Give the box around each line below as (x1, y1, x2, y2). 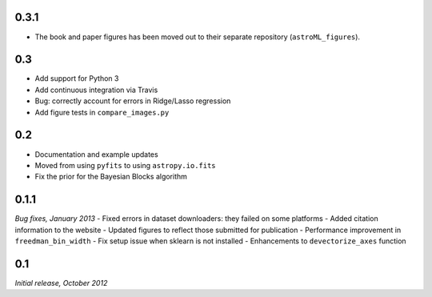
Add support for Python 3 (34, 74, 119, 83)
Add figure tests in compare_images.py (34, 107, 170, 117)
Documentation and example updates (34, 149, 159, 159)
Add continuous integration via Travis (34, 85, 158, 94)
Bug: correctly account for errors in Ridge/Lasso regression (34, 96, 231, 106)
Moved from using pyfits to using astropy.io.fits (34, 160, 216, 170)
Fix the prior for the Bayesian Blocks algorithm (34, 172, 188, 182)
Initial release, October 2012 (14, 278, 108, 287)
